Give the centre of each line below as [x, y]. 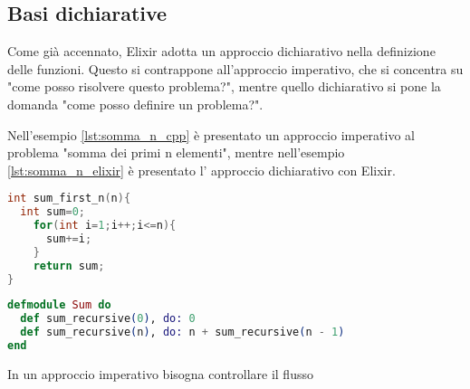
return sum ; [69, 266]
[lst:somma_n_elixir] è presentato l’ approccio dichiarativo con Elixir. [201, 170]
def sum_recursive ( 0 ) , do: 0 [108, 319]
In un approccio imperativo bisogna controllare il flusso [160, 373]
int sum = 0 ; [53, 212]
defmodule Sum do [59, 305]
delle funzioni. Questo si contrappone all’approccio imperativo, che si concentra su [235, 68]
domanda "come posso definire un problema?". [135, 104]
